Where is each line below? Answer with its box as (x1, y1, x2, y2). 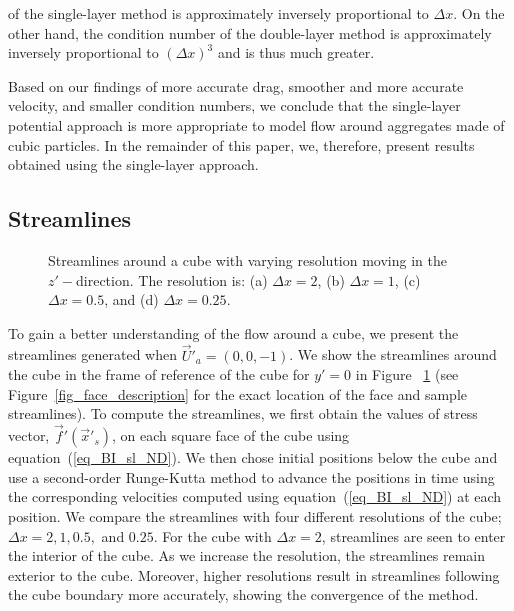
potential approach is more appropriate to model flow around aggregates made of (8, 114, 505, 135)
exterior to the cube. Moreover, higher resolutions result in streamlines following (8, 564, 500, 585)
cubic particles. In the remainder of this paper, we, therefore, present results (8, 134, 475, 155)
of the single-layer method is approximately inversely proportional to (8, 3, 429, 23)
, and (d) (104, 289, 159, 310)
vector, (8, 425, 50, 446)
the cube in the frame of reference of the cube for (8, 364, 310, 385)
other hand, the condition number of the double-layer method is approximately (8, 22, 492, 43)
